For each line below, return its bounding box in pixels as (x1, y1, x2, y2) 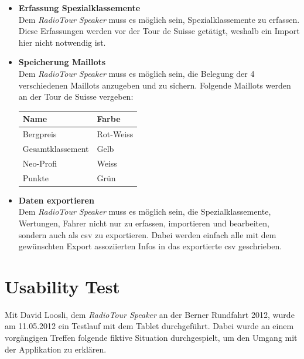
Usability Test (5, 274, 120, 298)
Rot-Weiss (97, 128, 134, 140)
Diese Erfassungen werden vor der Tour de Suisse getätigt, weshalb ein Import (18, 25, 300, 37)
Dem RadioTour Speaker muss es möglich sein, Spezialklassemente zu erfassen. (18, 13, 300, 25)
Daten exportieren (18, 194, 94, 206)
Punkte (22, 171, 49, 184)
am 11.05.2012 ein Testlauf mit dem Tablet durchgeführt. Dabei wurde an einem (5, 320, 294, 332)
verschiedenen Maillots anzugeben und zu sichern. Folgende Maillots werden (18, 79, 291, 91)
